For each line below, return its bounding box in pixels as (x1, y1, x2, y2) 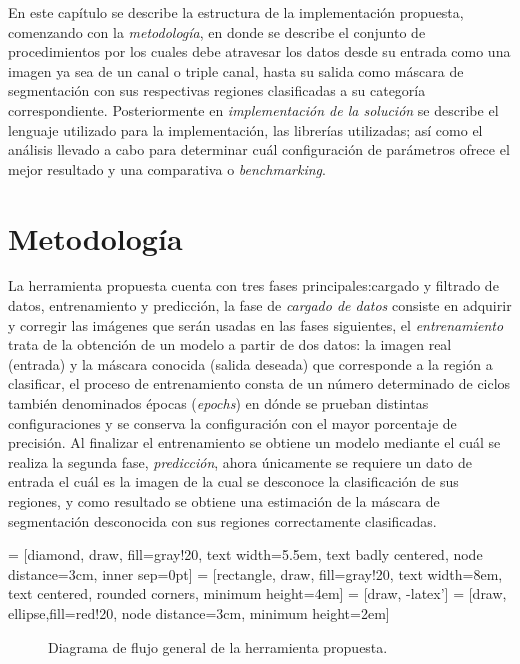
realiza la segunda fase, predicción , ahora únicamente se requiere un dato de (8, 451, 472, 472)
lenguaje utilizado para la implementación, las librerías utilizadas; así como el (8, 119, 483, 140)
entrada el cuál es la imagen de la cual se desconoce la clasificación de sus (8, 471, 459, 492)
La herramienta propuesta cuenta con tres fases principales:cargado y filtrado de (8, 275, 499, 296)
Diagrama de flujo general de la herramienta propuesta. (48, 636, 388, 657)
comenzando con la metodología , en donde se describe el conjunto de (8, 21, 426, 42)
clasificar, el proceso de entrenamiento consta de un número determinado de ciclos (8, 373, 511, 394)
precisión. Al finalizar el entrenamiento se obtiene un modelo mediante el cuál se (8, 432, 501, 453)
